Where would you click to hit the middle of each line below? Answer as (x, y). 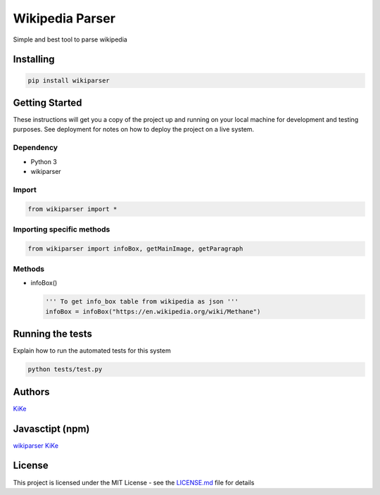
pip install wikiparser (69, 80)
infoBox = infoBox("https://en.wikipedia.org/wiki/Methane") (153, 311)
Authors (31, 392)
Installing (34, 59)
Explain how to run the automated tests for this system (92, 351)
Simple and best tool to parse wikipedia (70, 39)
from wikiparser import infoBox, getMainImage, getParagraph (135, 249)
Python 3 (44, 161)
